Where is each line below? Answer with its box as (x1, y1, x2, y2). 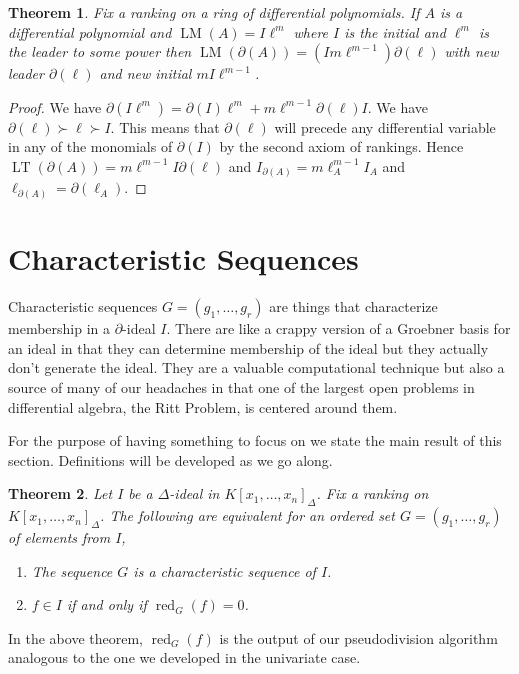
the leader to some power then (8, 41, 192, 62)
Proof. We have (8, 96, 102, 117)
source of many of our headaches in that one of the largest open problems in (8, 376, 475, 397)
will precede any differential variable (274, 116, 496, 137)
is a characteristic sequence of (133, 560, 316, 581)
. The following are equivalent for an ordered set (100, 505, 395, 526)
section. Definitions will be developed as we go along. (8, 449, 333, 470)
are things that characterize (269, 296, 438, 317)
